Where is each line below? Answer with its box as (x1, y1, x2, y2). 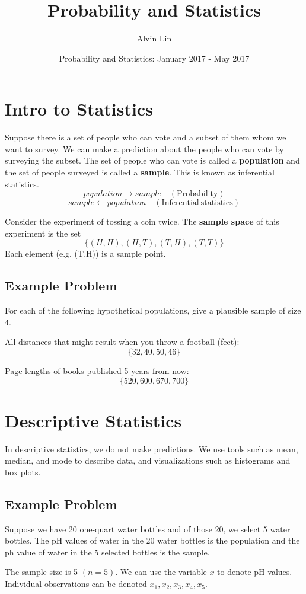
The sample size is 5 (5, 566, 78, 578)
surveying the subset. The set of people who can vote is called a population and (5, 154, 300, 167)
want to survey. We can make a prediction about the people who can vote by (5, 142, 284, 155)
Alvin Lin (136, 32, 172, 44)
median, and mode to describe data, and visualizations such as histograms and (5, 454, 291, 467)
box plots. (5, 465, 41, 478)
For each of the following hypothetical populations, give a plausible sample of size (5, 304, 301, 317)
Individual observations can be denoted (5, 577, 147, 590)
